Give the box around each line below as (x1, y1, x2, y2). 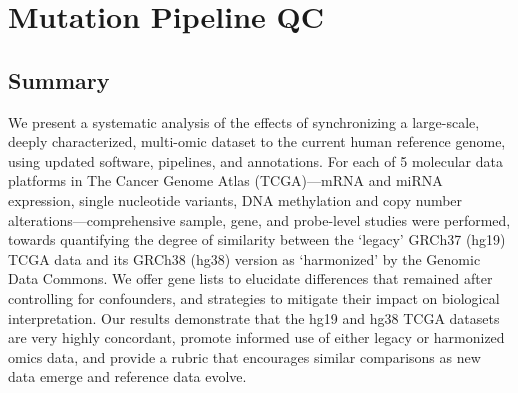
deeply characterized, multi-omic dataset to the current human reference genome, (8, 131, 506, 152)
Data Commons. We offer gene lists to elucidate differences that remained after (8, 268, 493, 289)
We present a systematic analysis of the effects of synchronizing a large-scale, (8, 111, 480, 132)
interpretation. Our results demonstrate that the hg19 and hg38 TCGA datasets (8, 307, 500, 328)
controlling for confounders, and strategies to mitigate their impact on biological (8, 287, 500, 308)
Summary (8, 64, 110, 95)
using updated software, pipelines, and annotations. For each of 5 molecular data (8, 150, 503, 171)
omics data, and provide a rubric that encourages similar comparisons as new (8, 346, 481, 367)
